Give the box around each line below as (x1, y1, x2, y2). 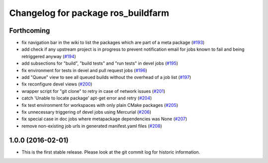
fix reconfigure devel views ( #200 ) (21, 81, 93, 87)
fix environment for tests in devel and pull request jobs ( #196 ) (21, 67, 147, 73)
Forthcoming (9, 26, 50, 35)
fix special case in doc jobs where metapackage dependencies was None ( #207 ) (21, 116, 187, 122)
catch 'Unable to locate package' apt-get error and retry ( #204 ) (21, 95, 152, 101)
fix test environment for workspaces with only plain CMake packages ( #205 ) (21, 102, 178, 108)
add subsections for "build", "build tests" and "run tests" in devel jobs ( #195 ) (21, 60, 178, 67)
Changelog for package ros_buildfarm (9, 7, 169, 18)
